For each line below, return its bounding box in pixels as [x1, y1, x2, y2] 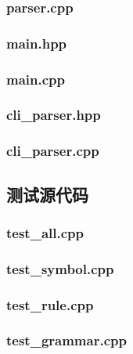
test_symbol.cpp [6, 258, 114, 278]
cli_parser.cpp [6, 141, 99, 161]
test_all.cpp [6, 222, 84, 242]
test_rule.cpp [6, 294, 94, 314]
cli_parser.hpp [6, 105, 101, 125]
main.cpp [6, 69, 65, 88]
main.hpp [6, 33, 67, 52]
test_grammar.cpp [6, 331, 127, 350]
